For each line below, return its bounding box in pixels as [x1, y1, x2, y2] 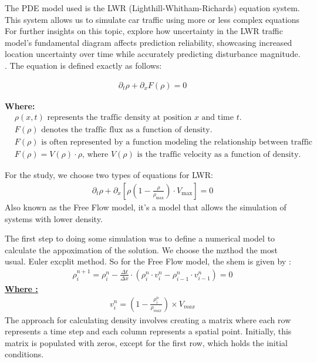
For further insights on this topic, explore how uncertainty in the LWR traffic [5, 25, 283, 37]
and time [201, 113, 234, 122]
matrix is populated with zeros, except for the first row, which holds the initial [5, 336, 288, 348]
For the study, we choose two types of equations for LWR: [5, 169, 213, 181]
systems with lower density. [5, 212, 103, 224]
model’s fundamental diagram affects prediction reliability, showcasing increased [5, 36, 292, 48]
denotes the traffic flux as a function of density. [41, 126, 213, 135]
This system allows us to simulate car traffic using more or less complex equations [5, 13, 300, 25]
